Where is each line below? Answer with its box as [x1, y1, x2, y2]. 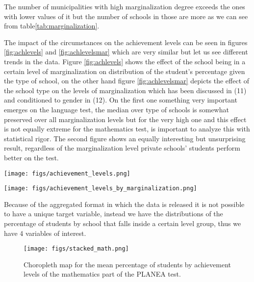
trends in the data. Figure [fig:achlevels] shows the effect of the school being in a [4, 56, 246, 66]
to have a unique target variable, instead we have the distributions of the [4, 208, 223, 219]
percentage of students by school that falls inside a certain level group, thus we [4, 218, 241, 228]
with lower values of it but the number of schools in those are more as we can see [4, 11, 248, 21]
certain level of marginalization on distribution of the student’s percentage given [4, 66, 245, 76]
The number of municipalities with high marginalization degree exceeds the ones [4, 1, 245, 11]
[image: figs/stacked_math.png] [24, 245, 129, 253]
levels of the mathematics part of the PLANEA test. [24, 269, 181, 279]
